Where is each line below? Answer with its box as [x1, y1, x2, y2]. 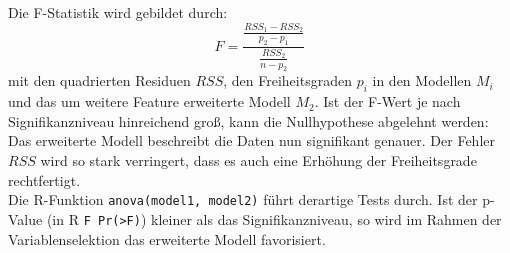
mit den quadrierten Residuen [8, 70, 191, 91]
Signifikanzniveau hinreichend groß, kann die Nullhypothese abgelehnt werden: [8, 110, 489, 131]
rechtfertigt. [8, 169, 81, 190]
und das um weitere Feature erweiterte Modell [8, 91, 291, 112]
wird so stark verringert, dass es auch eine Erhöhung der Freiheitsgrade [40, 150, 477, 171]
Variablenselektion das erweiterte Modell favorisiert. [8, 228, 326, 249]
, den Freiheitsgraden [223, 70, 352, 91]
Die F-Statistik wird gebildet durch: [8, 2, 228, 22]
